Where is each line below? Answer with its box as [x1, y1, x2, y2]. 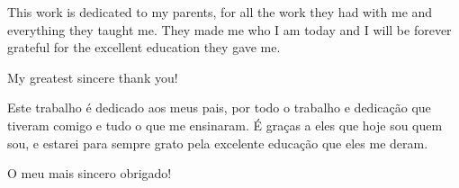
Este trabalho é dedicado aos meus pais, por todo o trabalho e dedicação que [7, 98, 431, 117]
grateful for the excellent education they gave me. [7, 38, 281, 57]
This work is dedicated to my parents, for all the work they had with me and [7, 3, 433, 21]
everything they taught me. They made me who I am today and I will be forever [7, 20, 452, 39]
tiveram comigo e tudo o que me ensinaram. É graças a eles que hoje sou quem [7, 115, 443, 134]
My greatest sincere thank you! [7, 67, 178, 86]
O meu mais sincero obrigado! [7, 164, 172, 183]
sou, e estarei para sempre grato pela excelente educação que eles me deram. [7, 133, 428, 152]
